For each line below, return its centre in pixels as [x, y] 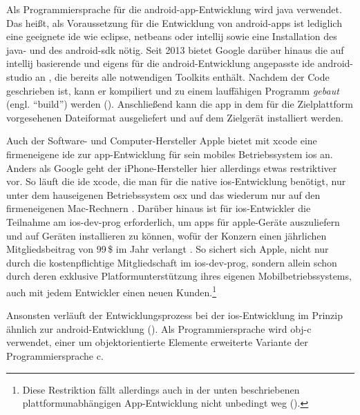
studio [19, 76]
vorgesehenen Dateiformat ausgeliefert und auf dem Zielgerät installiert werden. [175, 117]
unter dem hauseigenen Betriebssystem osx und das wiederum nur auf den [163, 194]
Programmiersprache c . [55, 355]
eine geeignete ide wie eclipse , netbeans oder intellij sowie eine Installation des [172, 36]
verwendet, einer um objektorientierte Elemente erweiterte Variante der [157, 342]
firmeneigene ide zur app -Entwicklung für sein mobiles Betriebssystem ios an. [170, 154]
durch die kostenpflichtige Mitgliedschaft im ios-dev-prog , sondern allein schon [172, 262]
